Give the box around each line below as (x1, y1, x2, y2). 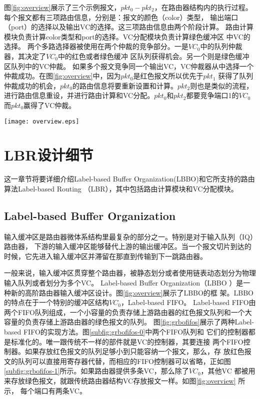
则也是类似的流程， (190, 80, 253, 90)
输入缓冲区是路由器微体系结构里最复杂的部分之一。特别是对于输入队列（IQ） (4, 231, 253, 241)
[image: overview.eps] (4, 117, 79, 125)
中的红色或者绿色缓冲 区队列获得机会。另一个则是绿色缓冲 (57, 50, 249, 61)
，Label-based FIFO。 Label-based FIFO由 (120, 297, 256, 307)
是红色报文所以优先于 (133, 70, 203, 81)
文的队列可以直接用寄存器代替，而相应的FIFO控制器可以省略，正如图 (4, 355, 231, 366)
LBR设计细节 (4, 144, 93, 165)
